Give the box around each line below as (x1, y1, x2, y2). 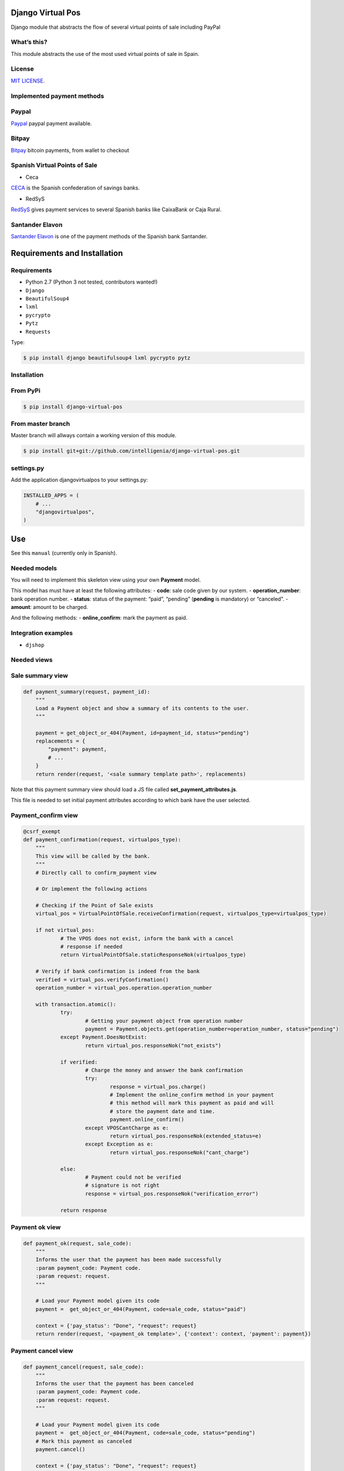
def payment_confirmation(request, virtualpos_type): (23, 836, 181, 843)
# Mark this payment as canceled (35, 1437, 132, 1445)
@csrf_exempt (23, 828, 61, 835)
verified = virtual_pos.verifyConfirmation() (35, 976, 169, 983)
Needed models (11, 564, 57, 572)
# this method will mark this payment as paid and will (109, 1100, 274, 1106)
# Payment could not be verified (85, 1174, 181, 1180)
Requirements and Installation (11, 248, 123, 258)
